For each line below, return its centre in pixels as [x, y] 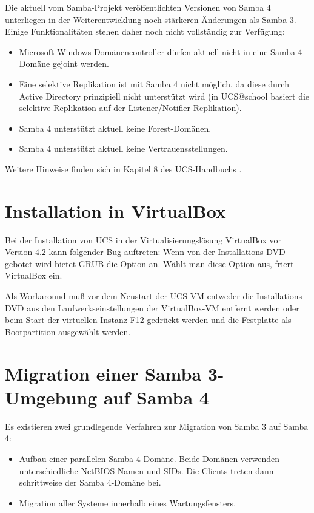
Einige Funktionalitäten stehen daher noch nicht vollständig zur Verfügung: [145, 31]
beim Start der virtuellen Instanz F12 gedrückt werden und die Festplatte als [148, 320]
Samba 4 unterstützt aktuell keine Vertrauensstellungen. [123, 148]
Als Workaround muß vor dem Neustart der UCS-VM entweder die [129, 296]
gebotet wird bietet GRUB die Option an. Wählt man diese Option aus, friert [149, 263]
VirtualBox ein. [34, 275]
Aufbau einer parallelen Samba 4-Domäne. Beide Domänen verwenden [149, 458]
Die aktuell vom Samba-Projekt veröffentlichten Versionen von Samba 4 [138, 7]
